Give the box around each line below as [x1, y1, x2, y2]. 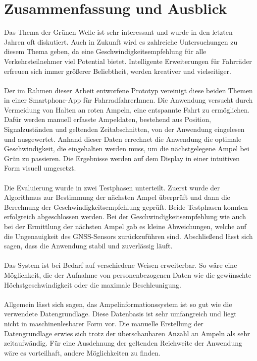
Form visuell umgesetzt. [4, 163, 76, 173]
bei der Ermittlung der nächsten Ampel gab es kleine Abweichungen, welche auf [4, 221, 247, 231]
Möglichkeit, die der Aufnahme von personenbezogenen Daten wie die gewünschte [4, 269, 252, 280]
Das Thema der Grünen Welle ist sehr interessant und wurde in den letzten [4, 27, 233, 37]
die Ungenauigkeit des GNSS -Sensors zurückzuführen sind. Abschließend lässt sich [4, 231, 253, 241]
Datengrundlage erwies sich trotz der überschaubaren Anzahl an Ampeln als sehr [4, 328, 250, 338]
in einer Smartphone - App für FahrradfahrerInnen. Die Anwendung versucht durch [4, 95, 253, 105]
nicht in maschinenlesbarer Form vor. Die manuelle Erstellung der [4, 318, 204, 328]
